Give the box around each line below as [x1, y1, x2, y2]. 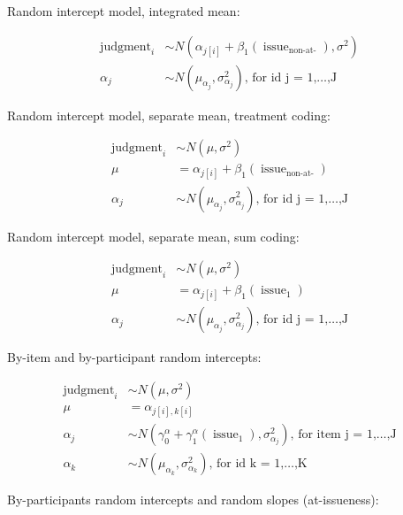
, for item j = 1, [290, 428, 376, 442]
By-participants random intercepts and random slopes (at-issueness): [7, 490, 379, 509]
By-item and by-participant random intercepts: [7, 348, 262, 366]
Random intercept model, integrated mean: [7, 2, 240, 19]
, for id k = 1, [209, 457, 285, 471]
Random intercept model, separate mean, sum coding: [7, 227, 300, 245]
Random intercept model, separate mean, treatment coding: [7, 105, 331, 124]
